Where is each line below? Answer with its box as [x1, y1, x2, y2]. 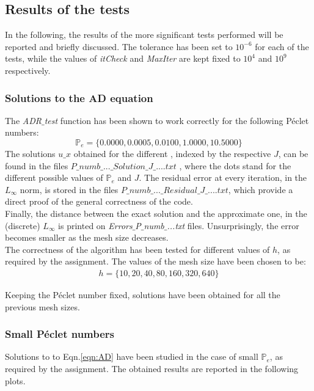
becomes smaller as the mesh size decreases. [5, 231, 169, 244]
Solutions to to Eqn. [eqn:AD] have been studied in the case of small [5, 350, 258, 363]
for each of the [255, 40, 309, 53]
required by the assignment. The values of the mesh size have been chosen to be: [5, 255, 306, 268]
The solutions [5, 147, 56, 159]
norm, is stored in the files [20, 183, 119, 195]
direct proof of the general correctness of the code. [5, 195, 193, 208]
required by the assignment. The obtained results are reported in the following [5, 362, 299, 375]
